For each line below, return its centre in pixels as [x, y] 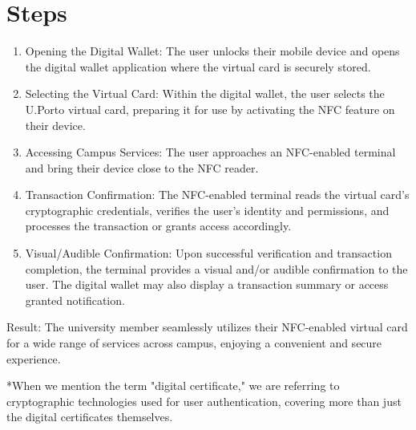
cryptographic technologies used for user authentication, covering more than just [204, 401]
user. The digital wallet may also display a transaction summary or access [207, 284]
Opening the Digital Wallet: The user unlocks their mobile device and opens [212, 51]
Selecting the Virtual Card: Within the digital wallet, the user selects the [205, 93]
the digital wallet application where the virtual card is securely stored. [198, 66]
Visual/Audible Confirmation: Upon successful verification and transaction [208, 253]
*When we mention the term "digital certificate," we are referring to [173, 385]
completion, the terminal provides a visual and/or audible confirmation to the [216, 268]
